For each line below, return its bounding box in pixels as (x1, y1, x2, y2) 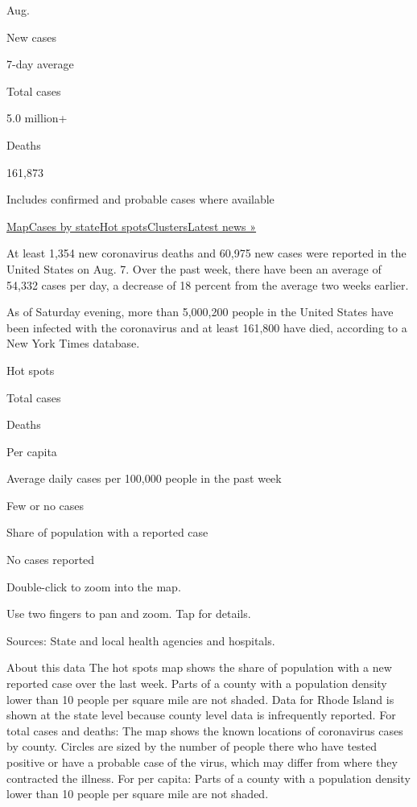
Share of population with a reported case (6, 524, 208, 541)
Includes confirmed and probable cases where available (6, 191, 275, 208)
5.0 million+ (6, 109, 68, 126)
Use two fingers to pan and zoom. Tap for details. (6, 605, 251, 622)
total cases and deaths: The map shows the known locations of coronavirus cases (6, 722, 403, 739)
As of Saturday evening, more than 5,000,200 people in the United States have (6, 303, 394, 320)
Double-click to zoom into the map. (6, 578, 181, 595)
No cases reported (6, 551, 95, 568)
